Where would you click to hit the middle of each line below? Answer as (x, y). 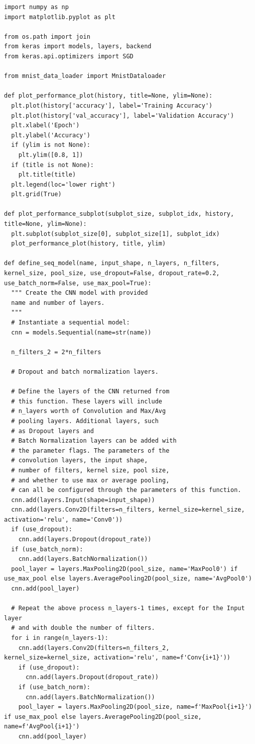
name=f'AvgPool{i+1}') (42, 727)
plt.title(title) (47, 175)
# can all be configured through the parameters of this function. (126, 490)
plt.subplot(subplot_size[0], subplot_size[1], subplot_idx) (115, 234)
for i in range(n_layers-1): (60, 638)
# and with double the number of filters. (83, 628)
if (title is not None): (52, 165)
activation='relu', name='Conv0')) (63, 519)
